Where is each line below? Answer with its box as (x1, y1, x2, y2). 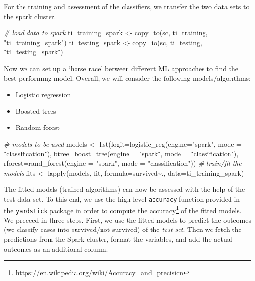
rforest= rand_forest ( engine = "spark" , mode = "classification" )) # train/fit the (4, 158, 242, 168)
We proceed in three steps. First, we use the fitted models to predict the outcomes (4, 214, 251, 225)
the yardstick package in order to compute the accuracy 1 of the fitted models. (4, 204, 242, 215)
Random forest (15, 122, 60, 132)
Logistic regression (15, 89, 71, 100)
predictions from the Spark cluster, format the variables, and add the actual (4, 234, 232, 244)
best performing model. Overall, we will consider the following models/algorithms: (4, 73, 251, 83)
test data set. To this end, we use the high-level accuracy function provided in (4, 193, 240, 204)
